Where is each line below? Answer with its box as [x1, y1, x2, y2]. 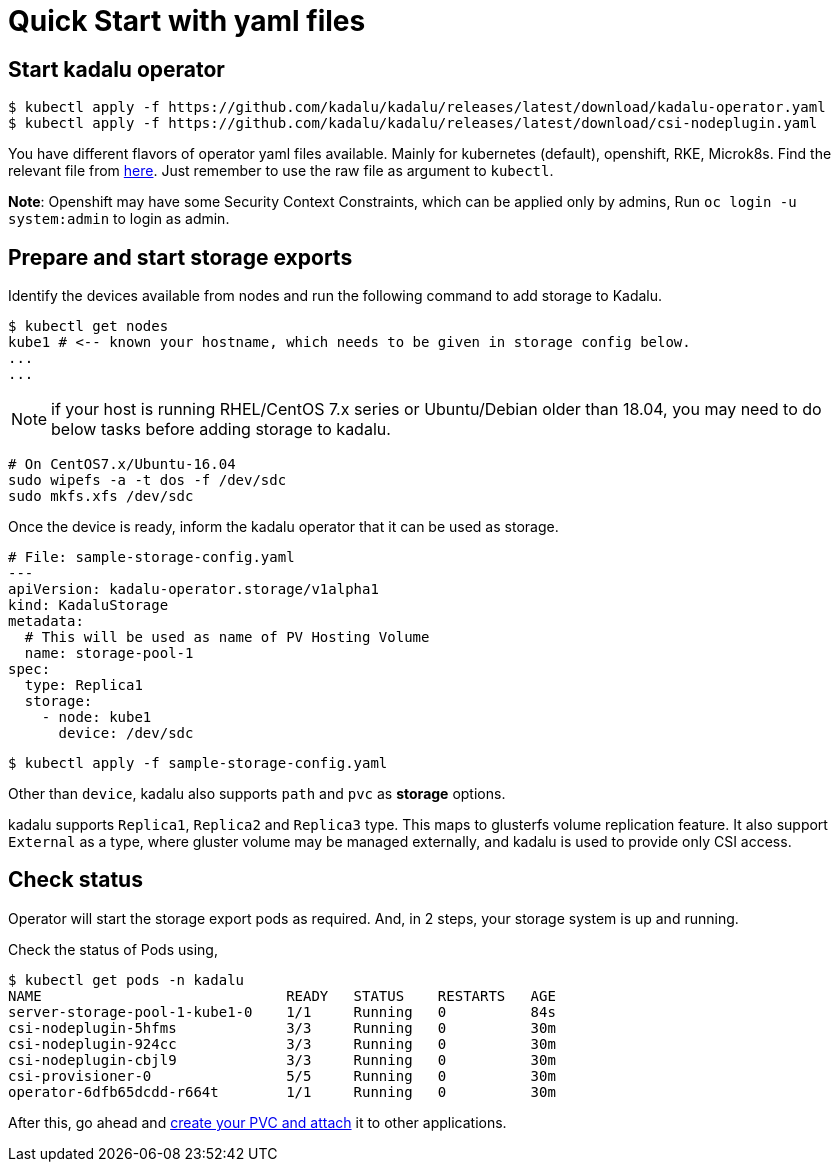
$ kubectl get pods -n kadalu [8, 971, 245, 988]
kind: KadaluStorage [8, 597, 169, 614]
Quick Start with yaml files [8, 4, 366, 38]
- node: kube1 [41, 709, 152, 726]
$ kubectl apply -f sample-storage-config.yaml [8, 755, 388, 772]
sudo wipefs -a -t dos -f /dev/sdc [8, 472, 287, 489]
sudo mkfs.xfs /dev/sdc [8, 488, 194, 505]
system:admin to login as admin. [8, 210, 230, 228]
